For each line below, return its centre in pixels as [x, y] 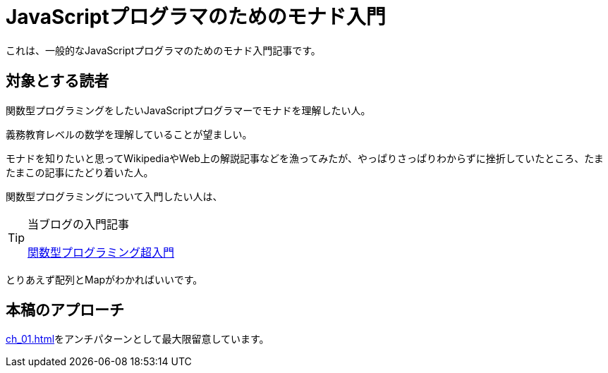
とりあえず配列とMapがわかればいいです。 [104, 279]
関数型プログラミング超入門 [101, 252]
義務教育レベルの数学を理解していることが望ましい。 [129, 134]
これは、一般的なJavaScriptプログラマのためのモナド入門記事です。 [163, 50]
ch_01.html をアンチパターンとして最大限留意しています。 [138, 339]
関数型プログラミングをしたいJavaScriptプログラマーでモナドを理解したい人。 [188, 110]
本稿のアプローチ [65, 310]
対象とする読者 [57, 81]
